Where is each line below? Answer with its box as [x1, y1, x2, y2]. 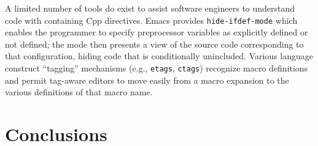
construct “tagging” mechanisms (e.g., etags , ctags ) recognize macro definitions [5, 62, 308, 75]
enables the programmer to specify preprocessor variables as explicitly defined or [5, 26, 308, 38]
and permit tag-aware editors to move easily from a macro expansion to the [5, 73, 289, 86]
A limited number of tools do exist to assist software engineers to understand [5, 2, 295, 14]
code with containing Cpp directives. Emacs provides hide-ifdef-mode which [5, 13, 298, 26]
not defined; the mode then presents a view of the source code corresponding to [5, 37, 304, 50]
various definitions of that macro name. [5, 86, 153, 98]
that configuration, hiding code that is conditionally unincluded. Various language [5, 49, 314, 62]
